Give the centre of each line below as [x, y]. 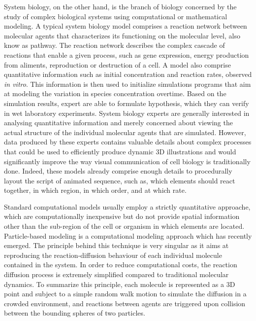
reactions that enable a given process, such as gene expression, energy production [127, 54]
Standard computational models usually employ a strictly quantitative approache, [127, 206]
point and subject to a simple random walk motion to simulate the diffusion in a [125, 294]
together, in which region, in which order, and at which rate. [95, 190]
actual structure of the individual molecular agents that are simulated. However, [125, 132]
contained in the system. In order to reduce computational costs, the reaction [121, 265]
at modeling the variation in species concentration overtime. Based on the [115, 93]
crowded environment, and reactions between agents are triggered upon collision [125, 303]
